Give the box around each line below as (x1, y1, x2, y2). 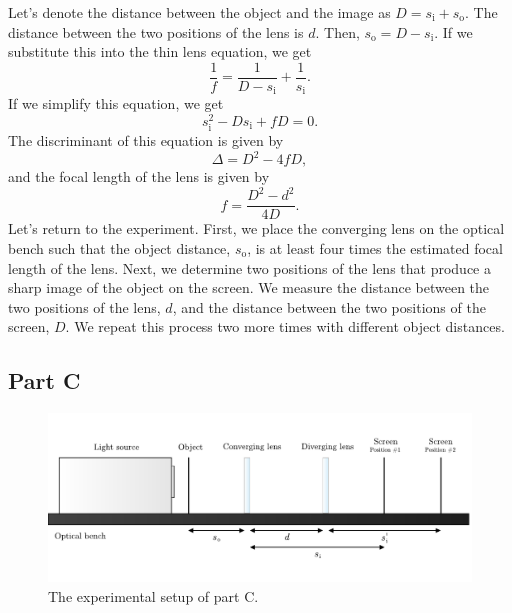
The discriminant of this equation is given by (8, 130, 284, 151)
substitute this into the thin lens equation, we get (8, 41, 312, 62)
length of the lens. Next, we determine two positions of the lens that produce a (8, 257, 491, 278)
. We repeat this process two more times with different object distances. (65, 316, 505, 337)
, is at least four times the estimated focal (247, 237, 503, 258)
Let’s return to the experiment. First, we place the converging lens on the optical (8, 218, 505, 239)
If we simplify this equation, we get (8, 93, 224, 114)
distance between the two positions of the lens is (8, 21, 304, 42)
